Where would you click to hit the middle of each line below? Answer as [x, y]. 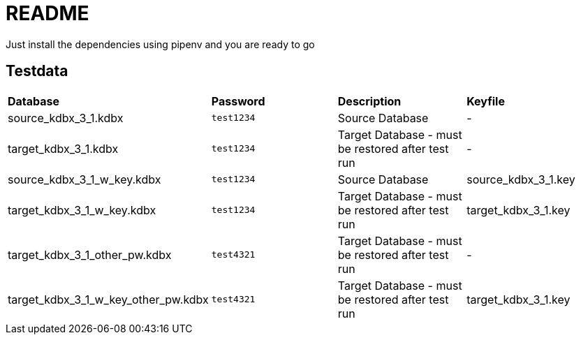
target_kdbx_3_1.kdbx [63, 148]
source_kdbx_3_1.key [521, 179]
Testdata [37, 71]
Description [369, 101]
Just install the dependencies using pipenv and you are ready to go [160, 44]
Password [238, 101]
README [47, 13]
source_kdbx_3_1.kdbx [66, 118]
